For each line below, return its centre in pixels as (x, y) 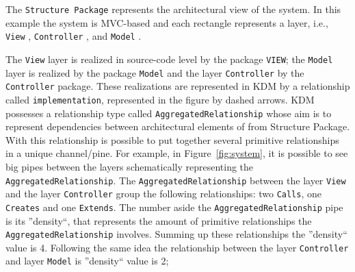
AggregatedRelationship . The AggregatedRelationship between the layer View (176, 180)
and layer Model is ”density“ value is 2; (87, 261)
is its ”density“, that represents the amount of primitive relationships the (159, 220)
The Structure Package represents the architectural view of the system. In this (173, 9)
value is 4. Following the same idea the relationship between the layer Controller (177, 247)
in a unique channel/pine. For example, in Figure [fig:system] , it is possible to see (177, 153)
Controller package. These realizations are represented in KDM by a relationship (178, 86)
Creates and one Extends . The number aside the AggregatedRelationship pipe (174, 207)
